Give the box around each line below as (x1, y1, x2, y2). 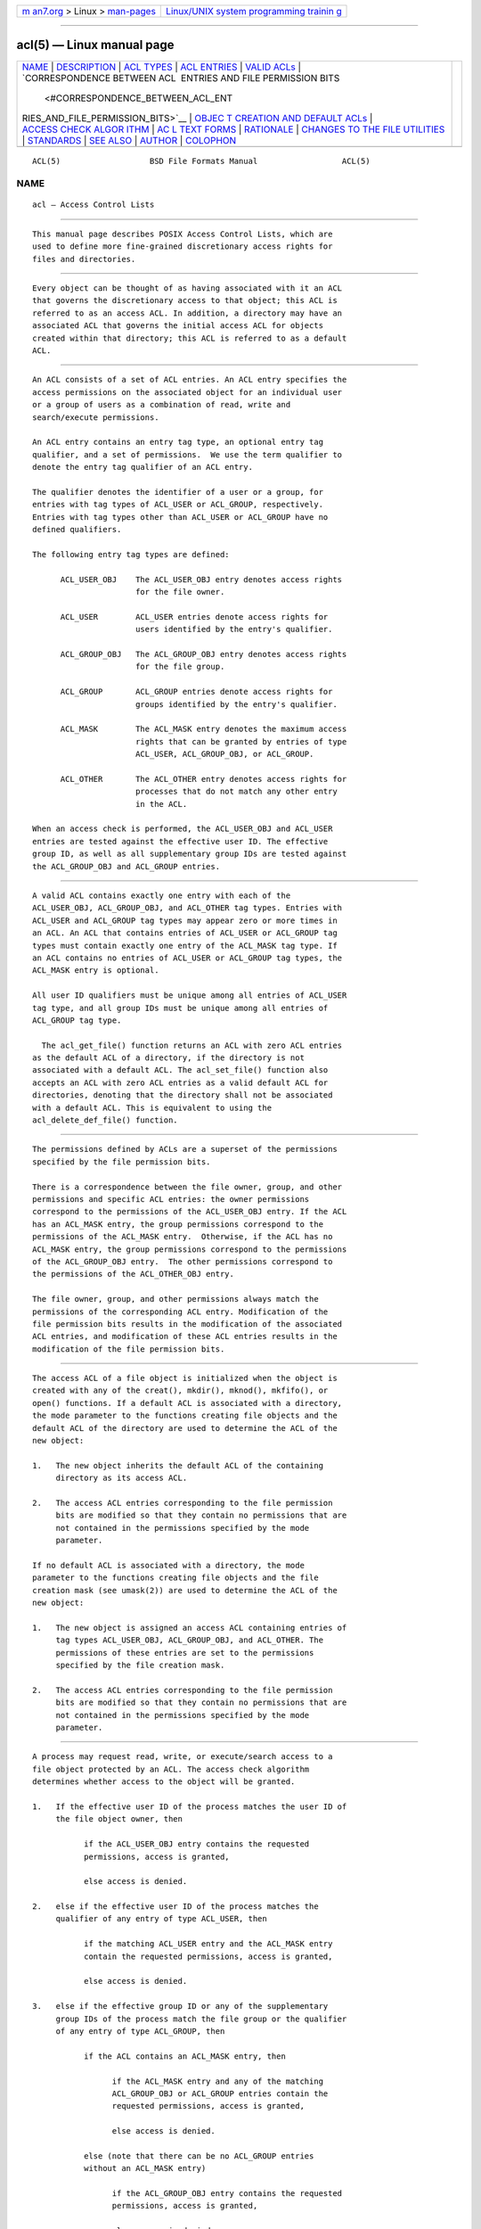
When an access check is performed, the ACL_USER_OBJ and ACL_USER (32, 824, 333, 834)
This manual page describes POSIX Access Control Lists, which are (32, 228, 333, 239)
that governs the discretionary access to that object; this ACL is (32, 295, 338, 306)
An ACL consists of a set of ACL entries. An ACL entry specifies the (32, 374, 347, 385)
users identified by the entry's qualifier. (135, 624, 333, 635)
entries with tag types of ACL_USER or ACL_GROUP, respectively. (32, 499, 324, 510)
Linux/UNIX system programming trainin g (166, 5, 342, 17)
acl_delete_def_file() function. (32, 1115, 178, 1125)
